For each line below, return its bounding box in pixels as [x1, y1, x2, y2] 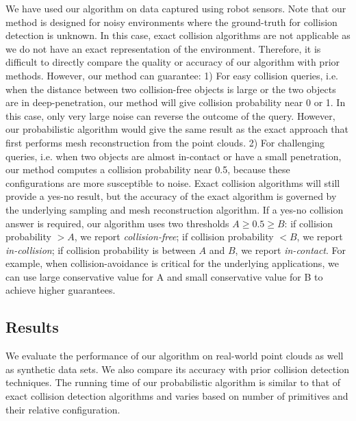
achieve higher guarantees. [5, 283, 116, 297]
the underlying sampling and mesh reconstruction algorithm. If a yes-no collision [5, 202, 344, 216]
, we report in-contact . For [235, 242, 346, 257]
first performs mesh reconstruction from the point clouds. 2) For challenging [5, 135, 325, 149]
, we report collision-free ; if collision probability [74, 229, 274, 244]
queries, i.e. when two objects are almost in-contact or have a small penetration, [5, 149, 342, 163]
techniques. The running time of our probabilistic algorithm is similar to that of [5, 375, 340, 390]
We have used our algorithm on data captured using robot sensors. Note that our [5, 1, 346, 15]
